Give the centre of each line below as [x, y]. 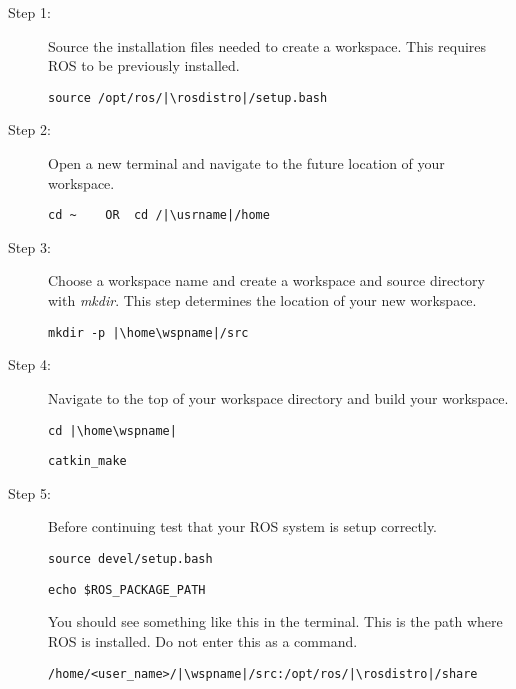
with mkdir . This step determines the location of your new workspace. [262, 300]
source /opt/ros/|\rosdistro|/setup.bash [188, 97]
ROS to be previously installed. [144, 65]
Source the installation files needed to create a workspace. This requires [267, 45]
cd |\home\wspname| [112, 430]
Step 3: [29, 246]
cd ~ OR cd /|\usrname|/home [159, 215]
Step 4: [29, 364]
